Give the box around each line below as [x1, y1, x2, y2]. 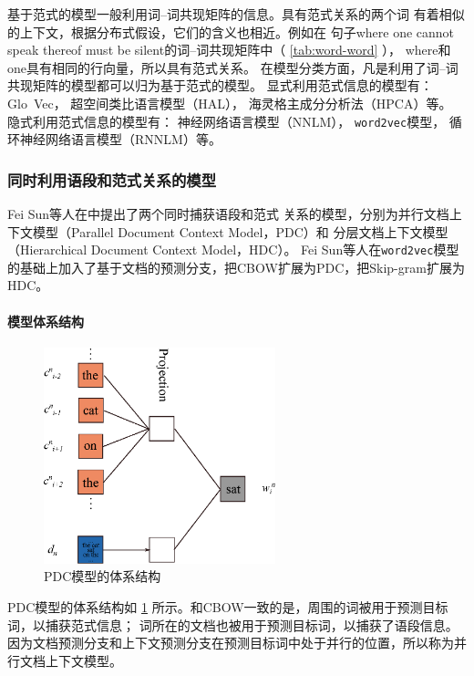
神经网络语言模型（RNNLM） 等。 [19, 130, 222, 149]
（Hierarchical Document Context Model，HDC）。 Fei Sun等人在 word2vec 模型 [7, 240, 459, 259]
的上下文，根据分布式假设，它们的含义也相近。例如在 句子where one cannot [7, 22, 455, 41]
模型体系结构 [7, 311, 84, 330]
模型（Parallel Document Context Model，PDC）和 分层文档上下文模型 [32, 222, 448, 241]
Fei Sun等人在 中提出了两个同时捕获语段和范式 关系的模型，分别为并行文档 [7, 204, 449, 224]
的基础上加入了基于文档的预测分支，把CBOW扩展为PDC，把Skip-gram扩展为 [7, 257, 465, 276]
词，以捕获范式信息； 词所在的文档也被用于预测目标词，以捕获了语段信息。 [7, 615, 459, 634]
